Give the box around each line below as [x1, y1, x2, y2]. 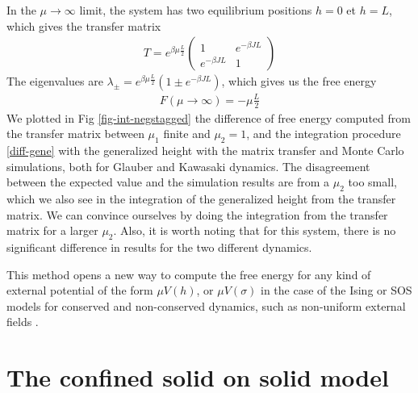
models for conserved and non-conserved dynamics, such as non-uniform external [6, 297, 406, 314]
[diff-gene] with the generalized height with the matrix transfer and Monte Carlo [6, 141, 404, 158]
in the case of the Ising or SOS [261, 282, 412, 299]
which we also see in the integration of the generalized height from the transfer [6, 190, 396, 207]
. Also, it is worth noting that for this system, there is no [113, 222, 396, 239]
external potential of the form [6, 282, 153, 299]
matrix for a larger [6, 222, 98, 239]
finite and [163, 125, 211, 142]
